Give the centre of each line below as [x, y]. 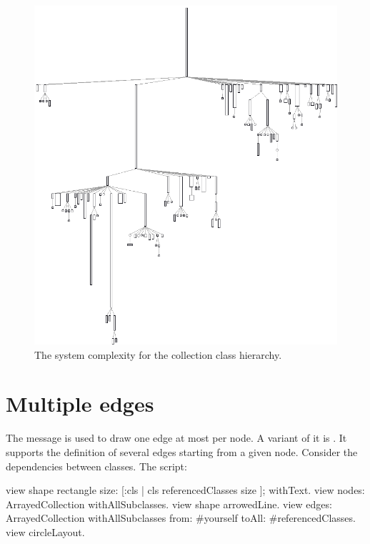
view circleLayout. [45, 531]
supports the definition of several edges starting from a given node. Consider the [182, 451]
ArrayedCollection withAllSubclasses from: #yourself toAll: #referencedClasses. [181, 518]
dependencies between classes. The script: [96, 466]
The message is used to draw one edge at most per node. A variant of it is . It [176, 438]
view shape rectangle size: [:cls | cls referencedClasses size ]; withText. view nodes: [185, 490]
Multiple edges [80, 404]
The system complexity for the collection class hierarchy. [158, 354]
